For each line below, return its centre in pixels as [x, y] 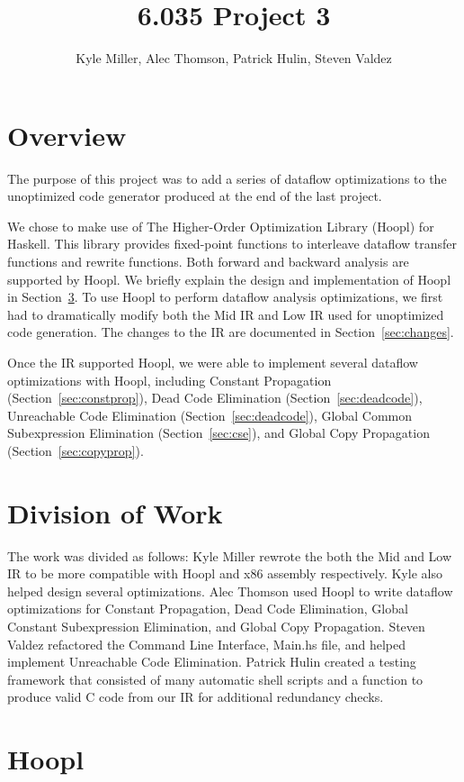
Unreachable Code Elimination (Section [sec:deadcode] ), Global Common [210, 415]
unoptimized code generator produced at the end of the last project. [195, 196]
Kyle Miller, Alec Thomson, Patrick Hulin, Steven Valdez [234, 58]
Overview [67, 135]
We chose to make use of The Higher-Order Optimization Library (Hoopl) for [221, 226]
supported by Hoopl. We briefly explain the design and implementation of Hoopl [229, 279]
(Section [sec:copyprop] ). [76, 450]
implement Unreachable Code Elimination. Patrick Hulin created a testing [212, 662]
